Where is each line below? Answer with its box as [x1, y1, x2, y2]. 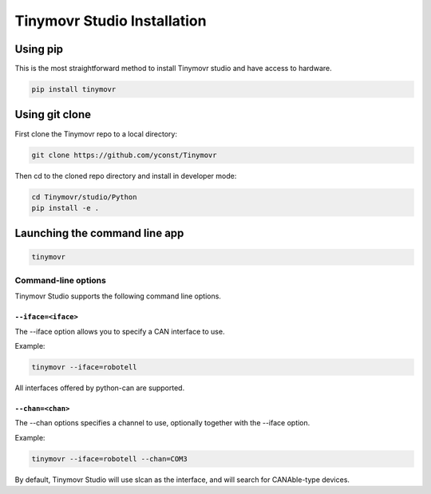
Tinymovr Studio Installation [14, 12, 207, 30]
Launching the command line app [14, 227, 184, 240]
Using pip [14, 42, 64, 56]
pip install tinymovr [31, 85, 117, 94]
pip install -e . [31, 204, 100, 212]
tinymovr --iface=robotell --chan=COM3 [31, 454, 188, 463]
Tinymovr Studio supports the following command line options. [14, 291, 221, 301]
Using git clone [14, 108, 92, 121]
